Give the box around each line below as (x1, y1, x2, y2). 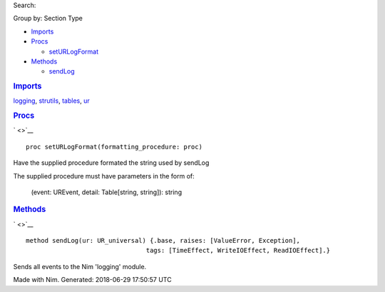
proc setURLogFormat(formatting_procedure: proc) (26, 143, 203, 151)
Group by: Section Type (13, 14, 83, 23)
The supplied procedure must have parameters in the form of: (13, 171, 195, 180)
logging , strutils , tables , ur (13, 96, 91, 105)
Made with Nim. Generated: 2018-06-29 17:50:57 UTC (13, 276, 172, 284)
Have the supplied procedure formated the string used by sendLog (13, 158, 210, 167)
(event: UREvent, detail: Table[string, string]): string (31, 188, 182, 196)
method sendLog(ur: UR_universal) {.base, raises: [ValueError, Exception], (26, 236, 301, 245)
